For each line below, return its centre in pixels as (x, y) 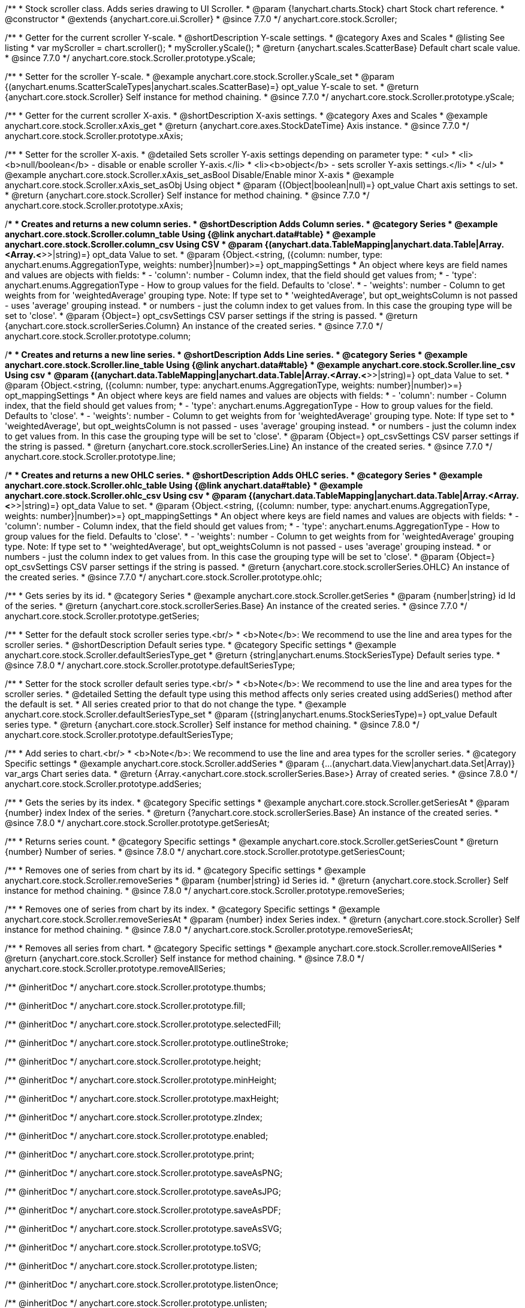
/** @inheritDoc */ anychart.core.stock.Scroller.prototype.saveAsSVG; (144, 1229)
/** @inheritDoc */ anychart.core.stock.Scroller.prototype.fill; (125, 1006)
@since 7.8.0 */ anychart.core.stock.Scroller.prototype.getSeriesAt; (137, 823)
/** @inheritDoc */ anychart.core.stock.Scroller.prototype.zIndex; (134, 1117)
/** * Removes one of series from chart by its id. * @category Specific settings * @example (185, 870)
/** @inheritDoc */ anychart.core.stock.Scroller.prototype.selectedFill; (143, 1024)
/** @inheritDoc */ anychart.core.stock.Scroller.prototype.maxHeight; (142, 1098)
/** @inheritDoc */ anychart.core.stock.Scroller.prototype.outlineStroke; (147, 1043)
